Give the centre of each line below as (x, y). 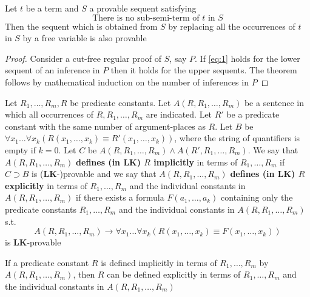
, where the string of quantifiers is (237, 138)
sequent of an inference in (52, 70)
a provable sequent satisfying (143, 8)
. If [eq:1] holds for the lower (248, 58)
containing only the (257, 197)
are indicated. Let (179, 114)
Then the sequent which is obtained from (81, 26)
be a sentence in (274, 102)
